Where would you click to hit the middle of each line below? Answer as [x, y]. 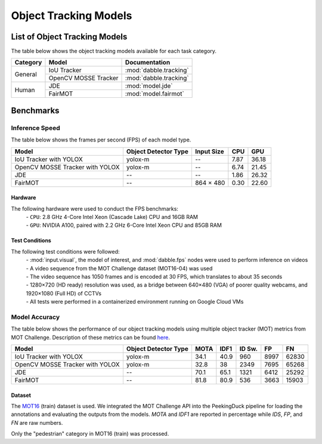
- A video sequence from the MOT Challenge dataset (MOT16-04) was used [119, 268]
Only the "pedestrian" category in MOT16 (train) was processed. [90, 434]
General [26, 74]
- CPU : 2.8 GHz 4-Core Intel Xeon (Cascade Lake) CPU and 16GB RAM [112, 217]
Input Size [209, 151]
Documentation [148, 63]
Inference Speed [35, 128]
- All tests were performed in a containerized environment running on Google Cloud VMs [135, 302]
